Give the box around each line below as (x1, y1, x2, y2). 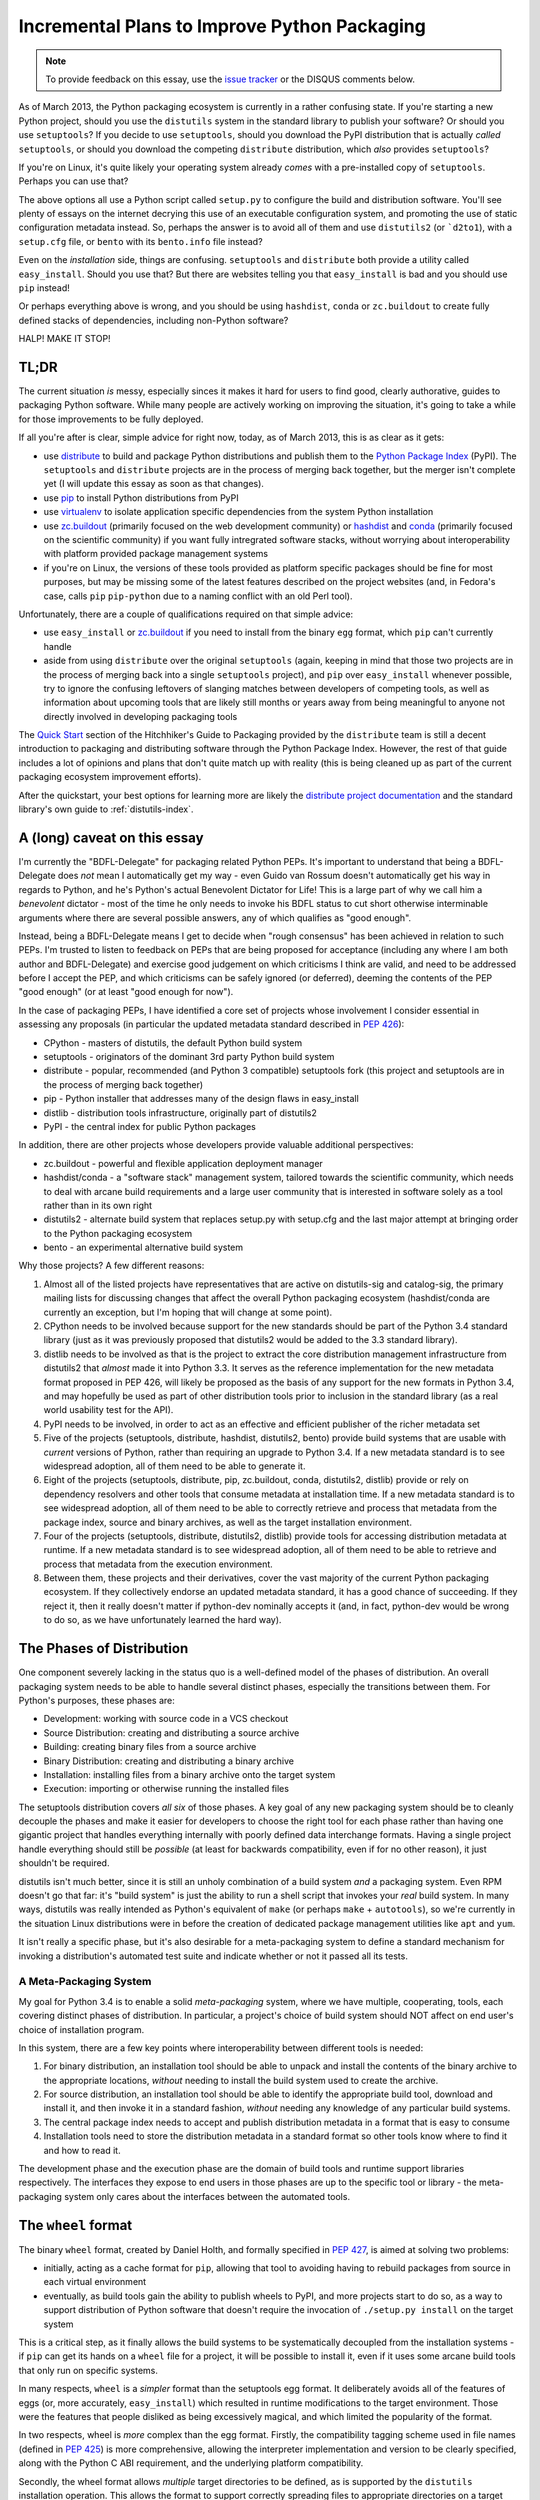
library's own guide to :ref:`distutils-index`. (18, 803, 194, 815)
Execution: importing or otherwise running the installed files (43, 1783, 290, 1795)
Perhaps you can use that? (18, 175, 129, 187)
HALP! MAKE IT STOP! (18, 333, 111, 345)
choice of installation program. (18, 2023, 145, 2035)
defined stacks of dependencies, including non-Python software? (18, 314, 289, 326)
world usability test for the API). (43, 1404, 174, 1416)
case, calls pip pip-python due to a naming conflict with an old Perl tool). (43, 590, 353, 602)
